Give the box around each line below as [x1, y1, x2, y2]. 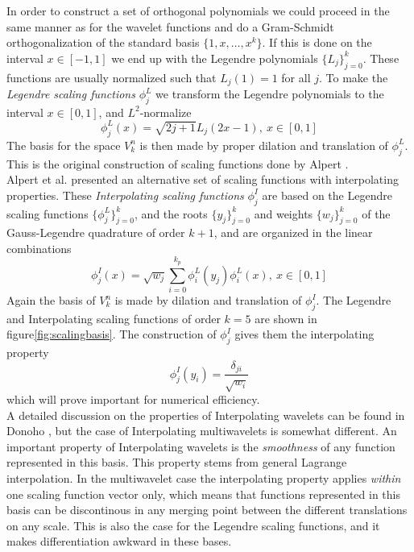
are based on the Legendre [262, 186, 392, 203]
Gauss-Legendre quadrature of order [6, 224, 185, 241]
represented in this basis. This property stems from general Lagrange [6, 454, 347, 471]
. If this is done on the [262, 34, 372, 51]
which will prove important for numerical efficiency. [6, 391, 260, 408]
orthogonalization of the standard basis [6, 34, 200, 51]
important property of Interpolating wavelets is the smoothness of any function [6, 438, 395, 454]
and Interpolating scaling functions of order [6, 309, 221, 326]
